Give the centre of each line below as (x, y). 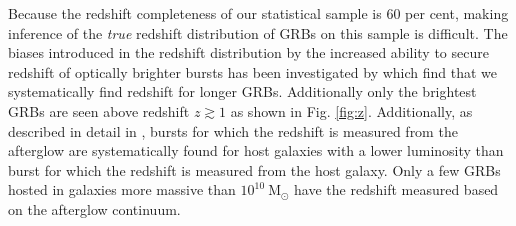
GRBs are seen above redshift (99, 110)
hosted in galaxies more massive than (122, 189)
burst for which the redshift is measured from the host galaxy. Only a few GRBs (254, 169)
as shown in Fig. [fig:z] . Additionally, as (351, 110)
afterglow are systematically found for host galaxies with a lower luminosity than (256, 150)
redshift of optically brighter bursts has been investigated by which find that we (253, 71)
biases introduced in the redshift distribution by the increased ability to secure (248, 52)
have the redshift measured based (396, 189)
